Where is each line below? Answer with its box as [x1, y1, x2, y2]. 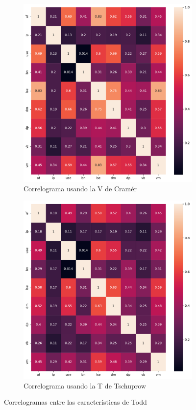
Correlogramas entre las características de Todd [4, 397, 147, 407]
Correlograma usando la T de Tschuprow [24, 380, 146, 390]
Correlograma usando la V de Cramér [24, 183, 137, 194]
